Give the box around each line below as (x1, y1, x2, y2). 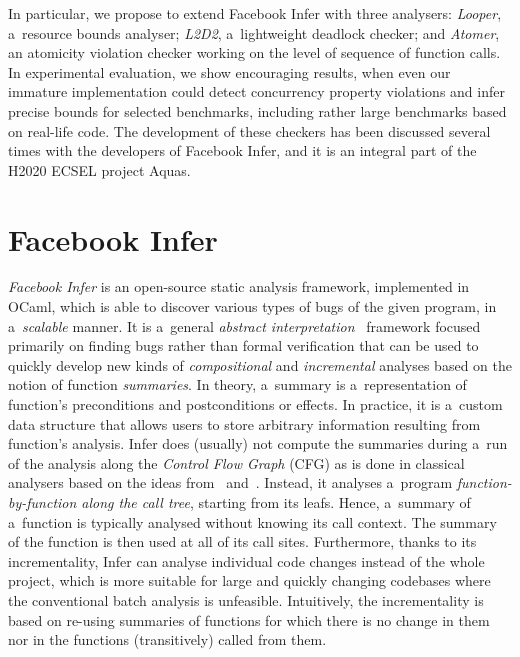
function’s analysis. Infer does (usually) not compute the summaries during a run (8, 433, 508, 454)
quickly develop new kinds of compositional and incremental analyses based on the (8, 354, 512, 375)
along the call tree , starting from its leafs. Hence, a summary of (81, 492, 471, 512)
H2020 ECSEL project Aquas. (8, 159, 191, 180)
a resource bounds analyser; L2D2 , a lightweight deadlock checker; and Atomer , (8, 22, 500, 43)
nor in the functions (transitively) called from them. (8, 629, 327, 650)
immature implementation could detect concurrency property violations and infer (8, 81, 505, 102)
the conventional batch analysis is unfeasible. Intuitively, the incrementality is (8, 589, 484, 610)
